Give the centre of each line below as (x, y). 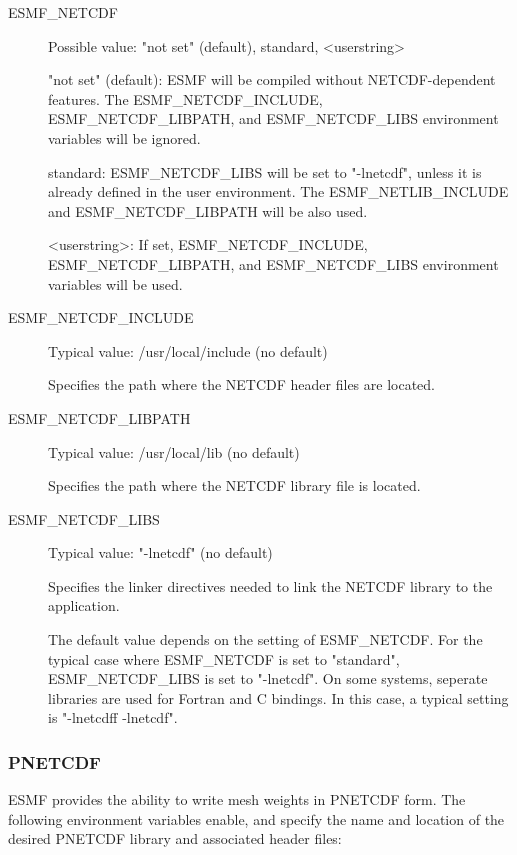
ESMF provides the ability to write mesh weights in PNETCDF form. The (237, 799)
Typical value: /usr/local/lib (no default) (174, 451)
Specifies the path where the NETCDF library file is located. (234, 485)
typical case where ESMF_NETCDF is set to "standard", (224, 658)
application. (84, 605)
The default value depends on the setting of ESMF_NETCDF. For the (265, 639)
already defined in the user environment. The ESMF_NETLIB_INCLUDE (278, 191)
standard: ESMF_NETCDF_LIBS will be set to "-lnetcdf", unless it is (265, 171)
